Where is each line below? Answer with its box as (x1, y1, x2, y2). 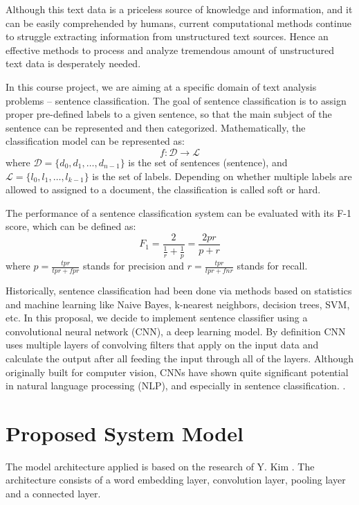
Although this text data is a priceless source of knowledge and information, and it (6, 2, 353, 16)
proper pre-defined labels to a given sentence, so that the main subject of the (6, 107, 332, 121)
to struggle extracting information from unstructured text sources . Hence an (6, 29, 329, 44)
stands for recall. (237, 258, 308, 273)
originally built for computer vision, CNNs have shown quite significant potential (6, 364, 349, 379)
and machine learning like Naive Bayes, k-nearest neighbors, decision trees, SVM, (6, 296, 350, 311)
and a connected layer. (6, 486, 101, 501)
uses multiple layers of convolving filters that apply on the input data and (6, 337, 319, 352)
